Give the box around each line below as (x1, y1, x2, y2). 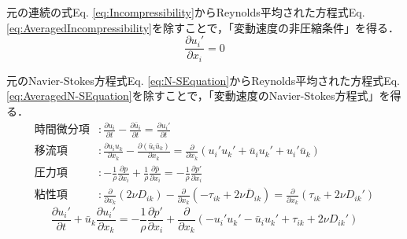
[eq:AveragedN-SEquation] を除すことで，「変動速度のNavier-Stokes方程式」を (6, 87, 390, 104)
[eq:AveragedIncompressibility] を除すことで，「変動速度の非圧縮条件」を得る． (6, 19, 399, 35)
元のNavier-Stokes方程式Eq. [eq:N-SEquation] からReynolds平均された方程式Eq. (6, 72, 400, 88)
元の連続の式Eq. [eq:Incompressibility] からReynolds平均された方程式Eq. (6, 4, 365, 20)
